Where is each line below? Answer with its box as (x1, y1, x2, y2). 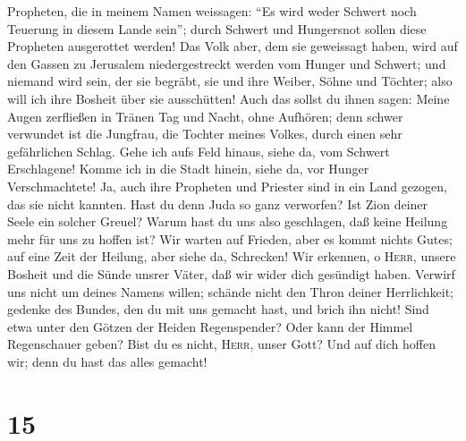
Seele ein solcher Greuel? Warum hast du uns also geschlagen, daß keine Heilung (7, 212, 448, 231)
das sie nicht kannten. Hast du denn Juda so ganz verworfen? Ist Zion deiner (7, 194, 428, 213)
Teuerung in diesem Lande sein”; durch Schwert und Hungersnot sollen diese (7, 19, 427, 38)
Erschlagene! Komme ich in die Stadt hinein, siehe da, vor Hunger (7, 159, 369, 178)
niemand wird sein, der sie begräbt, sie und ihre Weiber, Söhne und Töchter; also (7, 72, 453, 90)
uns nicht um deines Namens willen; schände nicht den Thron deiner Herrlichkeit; (7, 282, 454, 301)
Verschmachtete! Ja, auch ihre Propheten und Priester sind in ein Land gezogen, (7, 176, 447, 195)
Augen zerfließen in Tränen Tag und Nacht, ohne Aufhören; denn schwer (7, 106, 403, 125)
